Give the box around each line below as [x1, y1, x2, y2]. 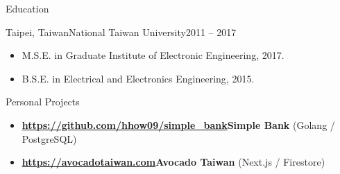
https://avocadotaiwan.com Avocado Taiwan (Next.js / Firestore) [22, 155, 325, 169]
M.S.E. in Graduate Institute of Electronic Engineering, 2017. [22, 48, 284, 62]
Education [6, 1, 49, 15]
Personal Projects [6, 94, 80, 109]
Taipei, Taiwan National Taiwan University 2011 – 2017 [6, 24, 237, 39]
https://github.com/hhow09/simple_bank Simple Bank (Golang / [22, 117, 335, 132]
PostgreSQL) [22, 131, 77, 146]
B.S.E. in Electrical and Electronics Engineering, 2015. [22, 71, 255, 85]
